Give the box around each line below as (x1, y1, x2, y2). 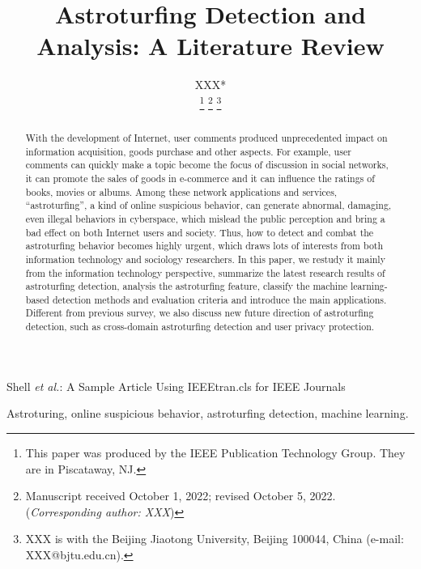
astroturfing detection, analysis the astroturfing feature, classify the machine (25, 279, 348, 293)
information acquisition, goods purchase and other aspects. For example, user (25, 144, 351, 158)
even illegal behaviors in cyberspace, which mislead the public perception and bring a (25, 211, 385, 225)
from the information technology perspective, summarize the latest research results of (25, 265, 385, 279)
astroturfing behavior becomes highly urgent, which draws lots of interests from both (25, 239, 384, 253)
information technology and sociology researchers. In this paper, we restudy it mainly (25, 252, 385, 265)
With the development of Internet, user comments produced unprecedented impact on (25, 130, 388, 144)
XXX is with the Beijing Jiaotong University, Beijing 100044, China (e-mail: (25, 530, 404, 547)
